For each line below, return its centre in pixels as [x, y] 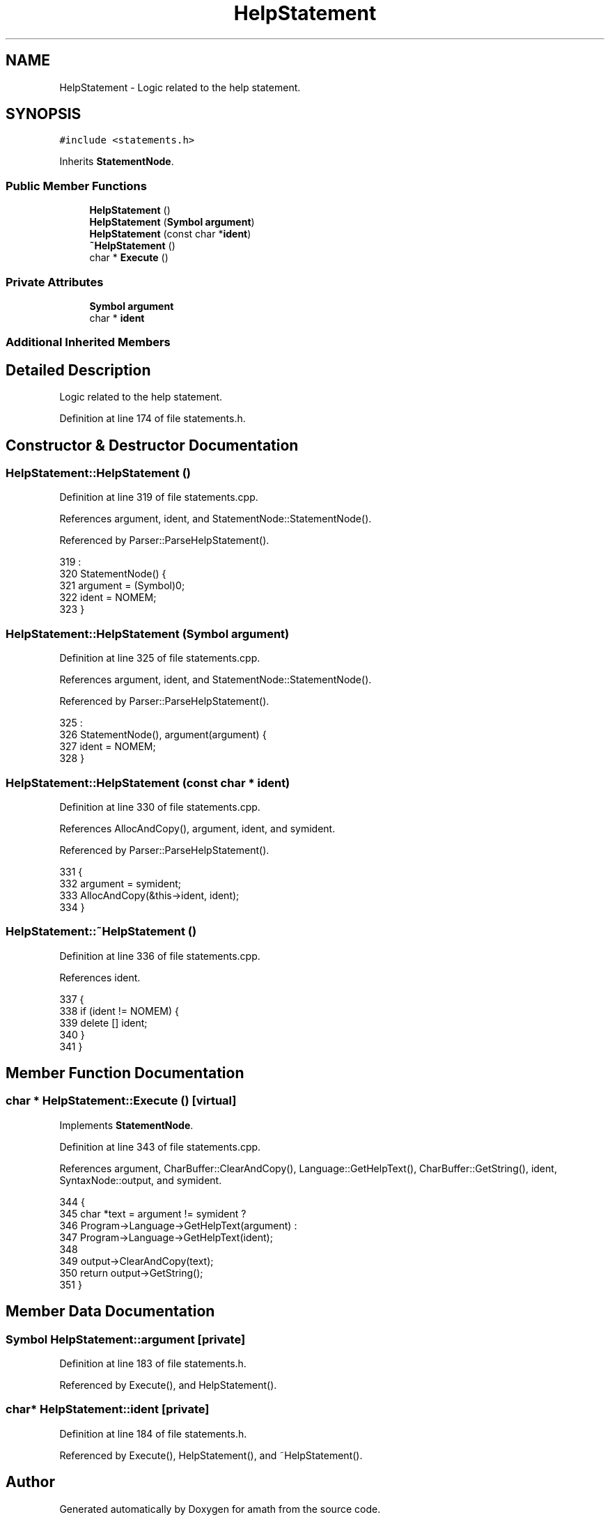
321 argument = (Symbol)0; [122, 586]
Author [30, 1482]
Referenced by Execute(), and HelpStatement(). [168, 1385]
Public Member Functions [76, 186]
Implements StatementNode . [126, 1125]
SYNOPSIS [44, 114]
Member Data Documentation [110, 1312]
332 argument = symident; [120, 883]
